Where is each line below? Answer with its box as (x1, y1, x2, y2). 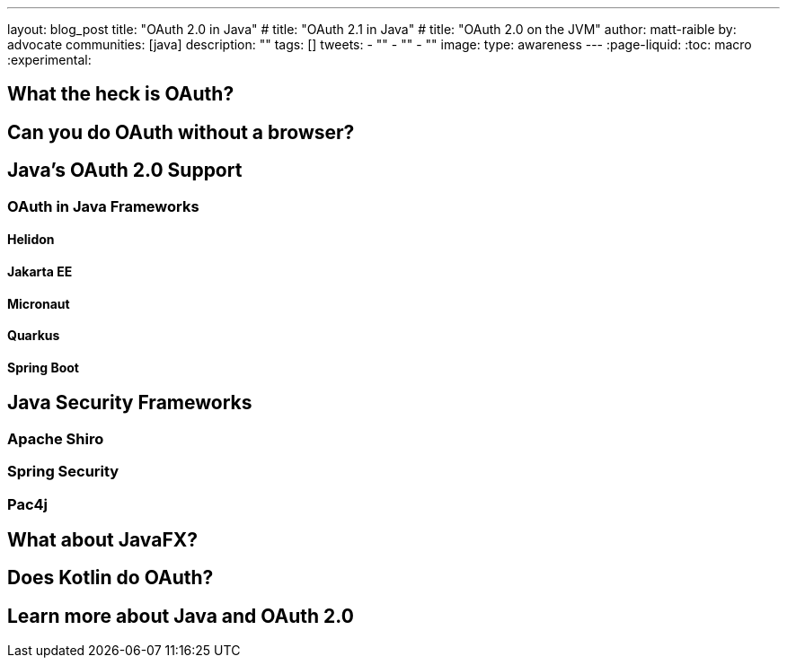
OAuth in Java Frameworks (7, 197, 199, 215)
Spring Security (7, 462, 119, 481)
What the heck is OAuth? (7, 83, 234, 106)
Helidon (7, 232, 55, 248)
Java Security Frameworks (7, 391, 252, 415)
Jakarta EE (7, 263, 73, 279)
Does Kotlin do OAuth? (7, 566, 214, 590)
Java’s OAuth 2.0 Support (7, 159, 243, 182)
